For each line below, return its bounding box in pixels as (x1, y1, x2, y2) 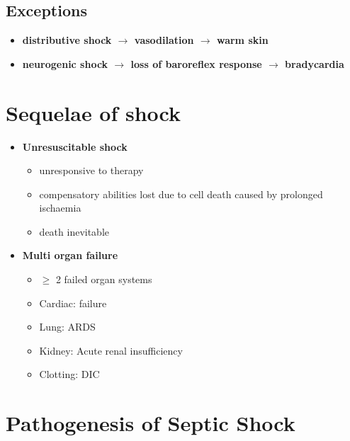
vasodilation (134, 33, 194, 47)
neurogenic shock (22, 56, 108, 71)
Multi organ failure (22, 248, 118, 263)
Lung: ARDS (39, 319, 96, 334)
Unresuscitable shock (22, 139, 128, 154)
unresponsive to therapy (39, 163, 144, 178)
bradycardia (285, 56, 344, 71)
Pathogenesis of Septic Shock (6, 408, 295, 437)
